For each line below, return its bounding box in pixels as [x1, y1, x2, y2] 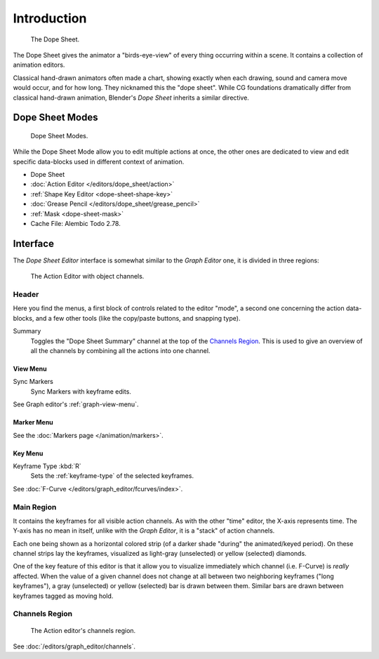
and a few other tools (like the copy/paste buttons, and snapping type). [35, 314, 241, 322]
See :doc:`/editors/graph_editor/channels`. [13, 642, 136, 651]
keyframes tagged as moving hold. [13, 592, 114, 600]
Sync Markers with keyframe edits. [30, 387, 131, 396]
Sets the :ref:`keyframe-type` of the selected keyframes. [30, 472, 194, 480]
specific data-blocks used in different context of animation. [13, 157, 185, 166]
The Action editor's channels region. [30, 626, 136, 634]
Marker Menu [13, 418, 54, 427]
